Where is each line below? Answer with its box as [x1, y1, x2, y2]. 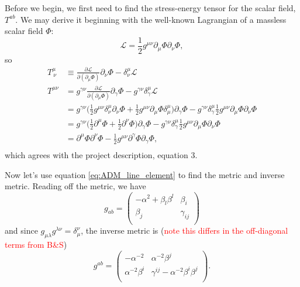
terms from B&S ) [5, 238, 67, 251]
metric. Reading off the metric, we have [5, 180, 146, 192]
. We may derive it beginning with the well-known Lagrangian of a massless [15, 13, 287, 25]
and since [5, 224, 38, 237]
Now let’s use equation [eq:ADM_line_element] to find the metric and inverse [5, 168, 285, 180]
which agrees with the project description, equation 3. [5, 149, 198, 161]
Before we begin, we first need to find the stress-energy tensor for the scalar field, [5, 2, 296, 13]
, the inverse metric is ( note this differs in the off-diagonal [81, 224, 288, 237]
